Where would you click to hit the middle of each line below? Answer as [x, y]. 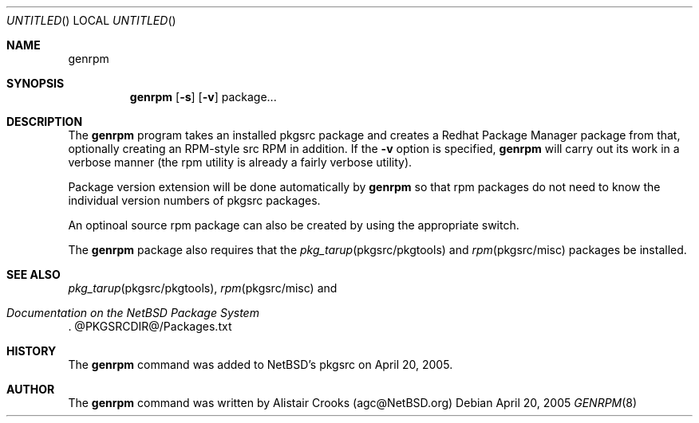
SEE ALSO [34, 274]
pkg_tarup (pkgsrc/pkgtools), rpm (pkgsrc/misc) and [203, 288]
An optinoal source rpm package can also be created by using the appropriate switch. [294, 225]
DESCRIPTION [45, 121]
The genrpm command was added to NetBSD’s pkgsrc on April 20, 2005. [261, 364]
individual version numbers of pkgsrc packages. [194, 200]
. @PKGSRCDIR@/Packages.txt [150, 326]
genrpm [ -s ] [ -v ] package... [203, 97]
